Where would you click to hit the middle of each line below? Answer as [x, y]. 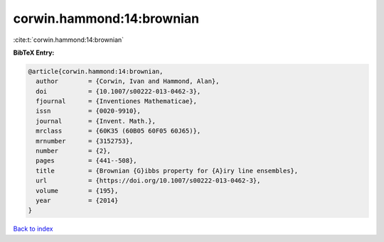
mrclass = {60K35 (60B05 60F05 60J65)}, [118, 131]
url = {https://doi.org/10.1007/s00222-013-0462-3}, [148, 181]
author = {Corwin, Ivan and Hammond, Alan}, [128, 81]
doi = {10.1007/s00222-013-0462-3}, [118, 91]
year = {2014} [77, 200]
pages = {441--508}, [87, 161]
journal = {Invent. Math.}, [96, 121]
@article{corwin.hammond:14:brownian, [96, 71]
